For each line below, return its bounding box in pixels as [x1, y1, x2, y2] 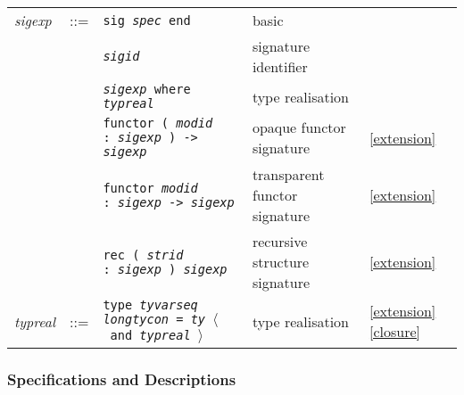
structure [252, 251, 310, 272]
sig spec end [103, 12, 191, 28]
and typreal [110, 328, 191, 342]
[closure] [369, 321, 420, 342]
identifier [252, 56, 308, 77]
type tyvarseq [103, 298, 198, 312]
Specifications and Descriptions [7, 367, 236, 390]
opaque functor [252, 117, 346, 137]
